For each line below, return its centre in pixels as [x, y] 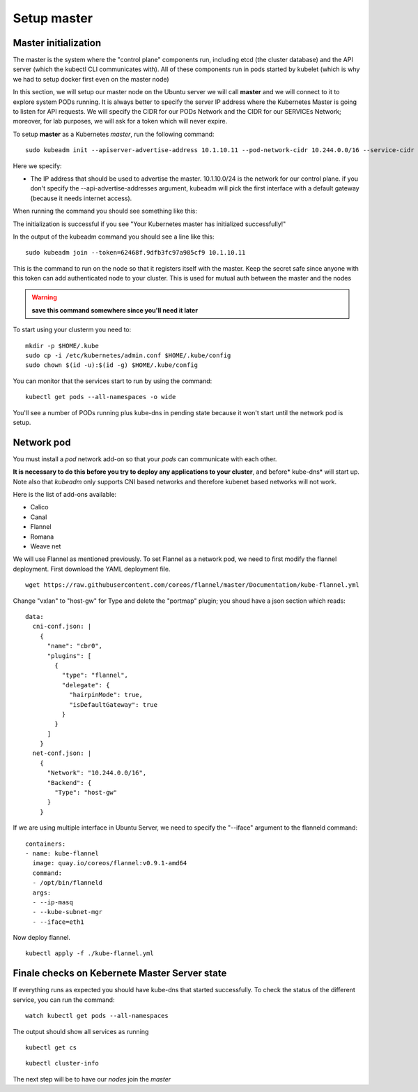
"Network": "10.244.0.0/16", [97, 773]
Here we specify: [37, 166]
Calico [39, 507]
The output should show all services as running [81, 1031]
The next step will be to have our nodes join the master [92, 1079]
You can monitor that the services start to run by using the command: [113, 381]
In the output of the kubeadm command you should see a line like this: [114, 237]
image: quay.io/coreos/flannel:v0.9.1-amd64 [110, 863]
